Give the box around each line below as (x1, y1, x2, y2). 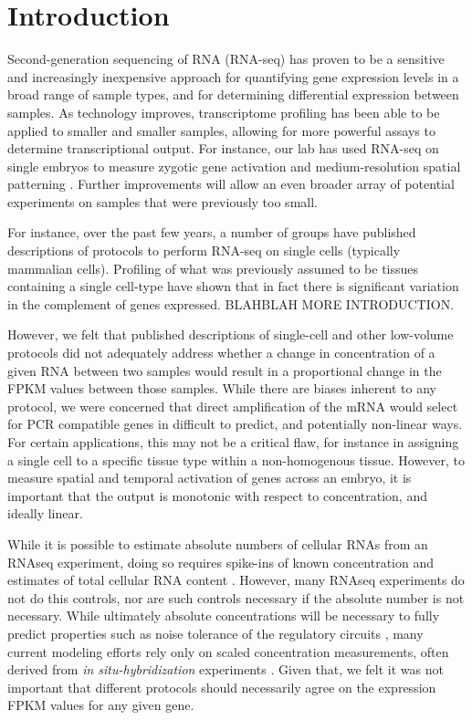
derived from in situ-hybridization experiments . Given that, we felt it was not (7, 660, 444, 679)
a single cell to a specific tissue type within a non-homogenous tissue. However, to (7, 450, 466, 469)
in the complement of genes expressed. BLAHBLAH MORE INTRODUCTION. (7, 294, 455, 313)
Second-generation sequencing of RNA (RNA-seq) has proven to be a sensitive (7, 49, 445, 68)
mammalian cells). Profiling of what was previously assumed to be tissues (7, 258, 419, 277)
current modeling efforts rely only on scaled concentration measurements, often (7, 642, 449, 661)
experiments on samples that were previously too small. (7, 192, 318, 211)
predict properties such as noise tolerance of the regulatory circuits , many (7, 623, 424, 642)
